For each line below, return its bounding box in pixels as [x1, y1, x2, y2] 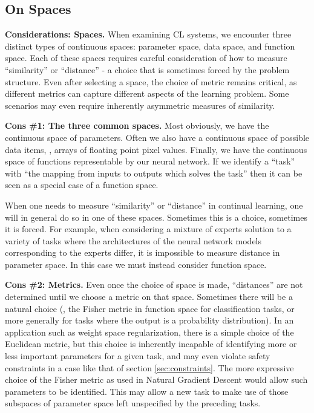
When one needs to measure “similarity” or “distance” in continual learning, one [5, 198, 303, 211]
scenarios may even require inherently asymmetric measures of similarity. [5, 99, 275, 111]
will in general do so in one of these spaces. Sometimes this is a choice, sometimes [5, 210, 307, 223]
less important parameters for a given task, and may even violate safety [5, 350, 270, 362]
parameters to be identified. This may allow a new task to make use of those [5, 385, 289, 397]
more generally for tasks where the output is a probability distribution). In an [5, 314, 294, 327]
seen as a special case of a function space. [5, 178, 159, 191]
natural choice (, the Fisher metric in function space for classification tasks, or [5, 302, 295, 314]
